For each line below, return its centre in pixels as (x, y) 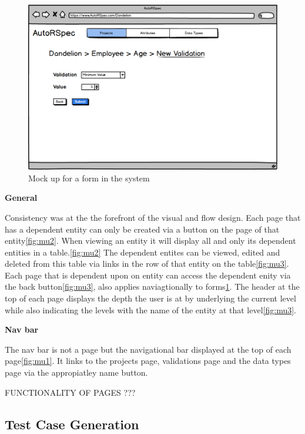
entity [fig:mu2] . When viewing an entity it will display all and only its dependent (150, 241)
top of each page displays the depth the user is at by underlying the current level (150, 298)
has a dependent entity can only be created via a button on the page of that (142, 229)
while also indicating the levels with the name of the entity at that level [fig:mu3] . (150, 309)
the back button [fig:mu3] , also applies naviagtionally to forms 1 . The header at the (152, 286)
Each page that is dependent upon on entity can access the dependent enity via (148, 275)
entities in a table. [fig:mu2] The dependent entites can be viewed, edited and (143, 252)
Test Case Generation (72, 424)
